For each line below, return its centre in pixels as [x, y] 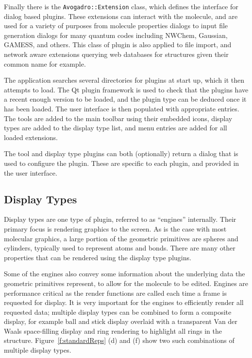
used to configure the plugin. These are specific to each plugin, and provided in [122, 163]
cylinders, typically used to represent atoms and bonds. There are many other [120, 248]
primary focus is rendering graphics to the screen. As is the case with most [115, 228]
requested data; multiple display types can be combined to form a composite [118, 312]
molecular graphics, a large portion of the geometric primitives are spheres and [121, 238]
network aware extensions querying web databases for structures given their [116, 54]
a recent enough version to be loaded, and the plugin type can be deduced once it [125, 99]
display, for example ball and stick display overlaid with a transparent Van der [121, 321]
